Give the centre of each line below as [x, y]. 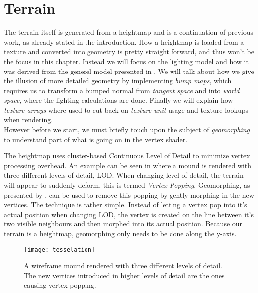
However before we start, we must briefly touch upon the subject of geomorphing [127, 129]
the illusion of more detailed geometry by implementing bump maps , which [118, 81]
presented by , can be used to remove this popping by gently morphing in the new [129, 194]
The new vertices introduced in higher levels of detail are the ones [124, 275]
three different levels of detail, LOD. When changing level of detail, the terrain [124, 175]
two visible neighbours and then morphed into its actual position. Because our [123, 224]
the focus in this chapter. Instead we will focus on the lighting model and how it [126, 61]
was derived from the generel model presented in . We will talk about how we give [129, 71]
